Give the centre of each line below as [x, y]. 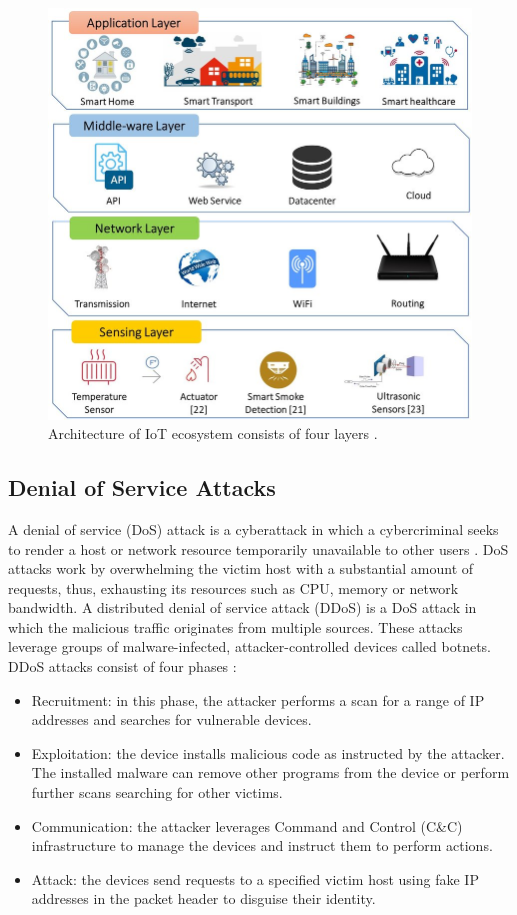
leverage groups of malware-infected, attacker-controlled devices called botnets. [249, 646]
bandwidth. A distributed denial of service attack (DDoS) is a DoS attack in [242, 607]
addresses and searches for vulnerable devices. [171, 719]
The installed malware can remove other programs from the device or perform [270, 772]
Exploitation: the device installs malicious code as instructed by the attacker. [268, 752]
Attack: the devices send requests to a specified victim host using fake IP [255, 878]
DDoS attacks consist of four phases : [122, 666]
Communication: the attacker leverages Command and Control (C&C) [247, 825]
